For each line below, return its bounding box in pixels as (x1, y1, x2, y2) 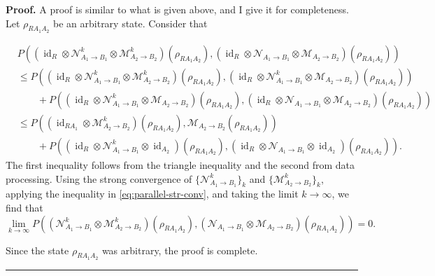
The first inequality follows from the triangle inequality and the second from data (6, 157, 355, 172)
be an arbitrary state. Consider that (53, 15, 208, 30)
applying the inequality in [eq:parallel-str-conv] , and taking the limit (6, 186, 299, 201)
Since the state (6, 242, 69, 257)
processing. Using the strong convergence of (6, 171, 192, 186)
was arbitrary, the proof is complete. (101, 242, 258, 257)
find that (6, 200, 43, 214)
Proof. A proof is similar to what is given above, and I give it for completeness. (6, 2, 349, 16)
